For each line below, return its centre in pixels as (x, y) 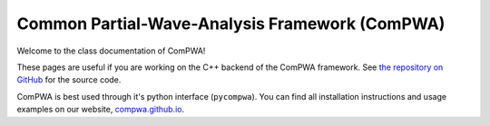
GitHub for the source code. (69, 80)
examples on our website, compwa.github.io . (101, 110)
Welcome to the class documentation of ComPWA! (111, 51)
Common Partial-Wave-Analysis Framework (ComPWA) (231, 24)
